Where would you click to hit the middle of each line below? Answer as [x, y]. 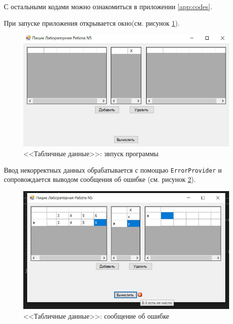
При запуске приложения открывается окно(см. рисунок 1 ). [92, 23]
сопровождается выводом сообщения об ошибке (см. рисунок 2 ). [100, 179]
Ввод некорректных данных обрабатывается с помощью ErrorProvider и [113, 170]
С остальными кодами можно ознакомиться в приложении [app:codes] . [108, 6]
